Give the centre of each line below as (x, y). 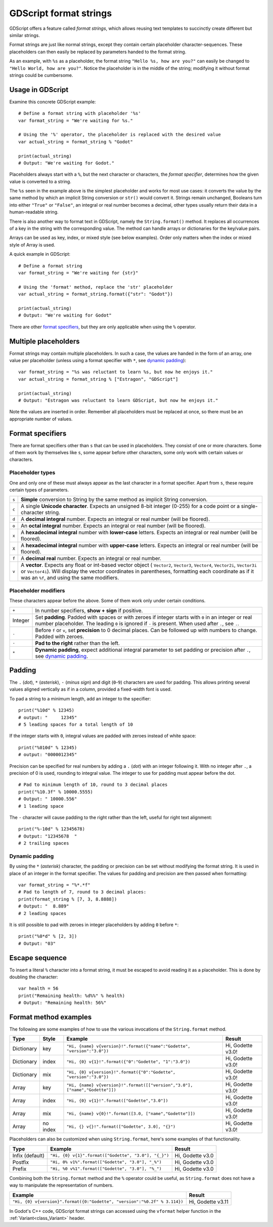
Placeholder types (32, 472)
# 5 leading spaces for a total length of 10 (76, 724)
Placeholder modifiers (37, 590)
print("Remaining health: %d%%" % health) (72, 996)
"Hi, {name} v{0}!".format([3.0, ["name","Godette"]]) (131, 1113)
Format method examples (51, 1017)
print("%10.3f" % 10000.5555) (56, 792)
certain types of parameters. (39, 490)
